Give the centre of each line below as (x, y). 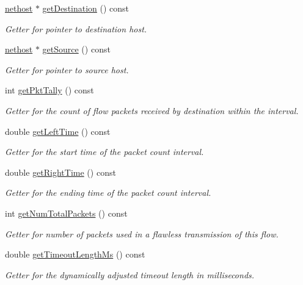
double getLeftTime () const (58, 131)
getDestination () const (86, 8)
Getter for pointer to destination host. (76, 28)
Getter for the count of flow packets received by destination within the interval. (152, 110)
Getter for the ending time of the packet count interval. (108, 193)
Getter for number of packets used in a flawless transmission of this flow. (142, 233)
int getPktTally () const (49, 90)
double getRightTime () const (60, 172)
